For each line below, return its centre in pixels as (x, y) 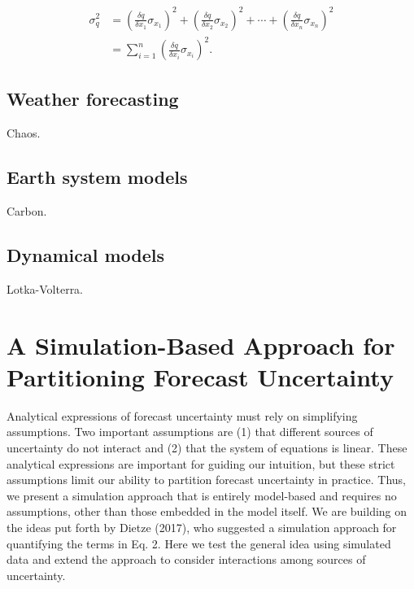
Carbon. (27, 211)
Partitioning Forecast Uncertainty (200, 376)
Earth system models (97, 177)
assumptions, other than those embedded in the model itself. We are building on (207, 511)
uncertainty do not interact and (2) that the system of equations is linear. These (207, 447)
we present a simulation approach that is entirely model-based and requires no (202, 495)
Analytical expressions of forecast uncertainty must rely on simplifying (182, 415)
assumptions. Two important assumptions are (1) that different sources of (190, 432)
